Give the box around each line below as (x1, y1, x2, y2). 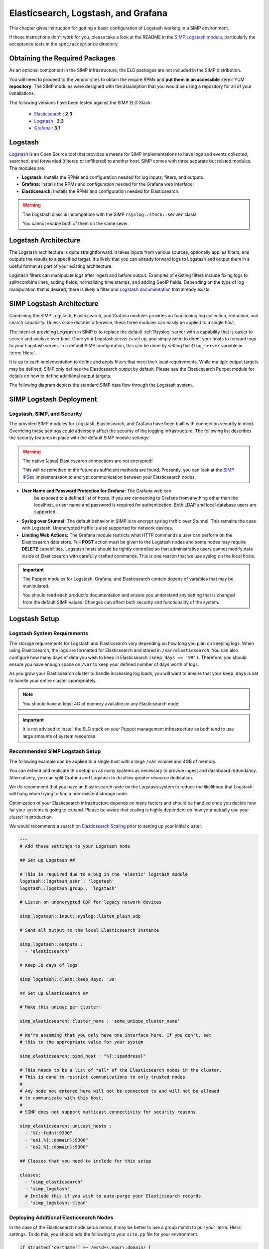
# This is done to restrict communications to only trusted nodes (19, 1074, 185, 1080)
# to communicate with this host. (19, 1095, 104, 1101)
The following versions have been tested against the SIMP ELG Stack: (9, 99, 152, 105)
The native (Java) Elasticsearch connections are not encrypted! (22, 458, 153, 464)
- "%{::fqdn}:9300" (25, 1130, 73, 1136)
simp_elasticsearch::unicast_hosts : (19, 1123, 112, 1129)
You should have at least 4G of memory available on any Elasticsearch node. (22, 700, 180, 706)
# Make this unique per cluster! (19, 1004, 102, 1010)
